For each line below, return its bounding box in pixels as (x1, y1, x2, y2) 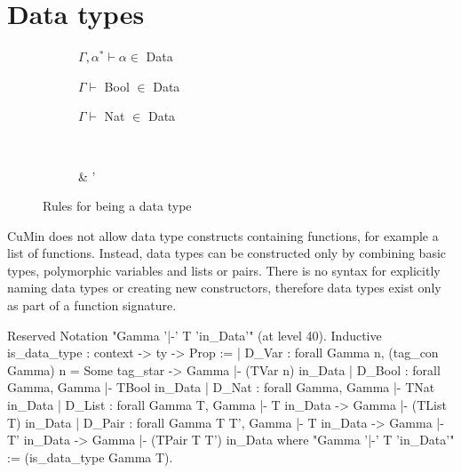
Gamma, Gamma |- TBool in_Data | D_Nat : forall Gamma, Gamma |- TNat (7, 378, 435, 397)
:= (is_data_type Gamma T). (7, 447, 173, 466)
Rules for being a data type (43, 196, 192, 215)
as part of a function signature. (7, 296, 177, 315)
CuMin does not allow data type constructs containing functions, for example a (7, 226, 439, 245)
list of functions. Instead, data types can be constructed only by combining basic (7, 244, 447, 262)
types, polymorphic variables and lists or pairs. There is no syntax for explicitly (7, 261, 441, 279)
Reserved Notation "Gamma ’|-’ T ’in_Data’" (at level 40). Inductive (7, 325, 382, 344)
